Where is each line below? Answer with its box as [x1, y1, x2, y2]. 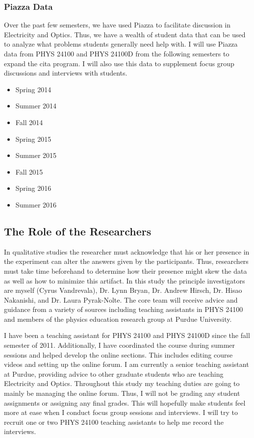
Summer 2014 [15, 101, 57, 111]
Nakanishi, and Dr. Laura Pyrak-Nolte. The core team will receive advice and [4, 294, 238, 305]
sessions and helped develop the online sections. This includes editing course [4, 349, 233, 360]
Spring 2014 [15, 84, 51, 94]
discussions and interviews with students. [4, 68, 127, 78]
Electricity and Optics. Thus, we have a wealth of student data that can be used [4, 29, 246, 39]
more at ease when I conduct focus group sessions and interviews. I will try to [4, 407, 238, 417]
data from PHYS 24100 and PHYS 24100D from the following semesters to [4, 49, 229, 58]
